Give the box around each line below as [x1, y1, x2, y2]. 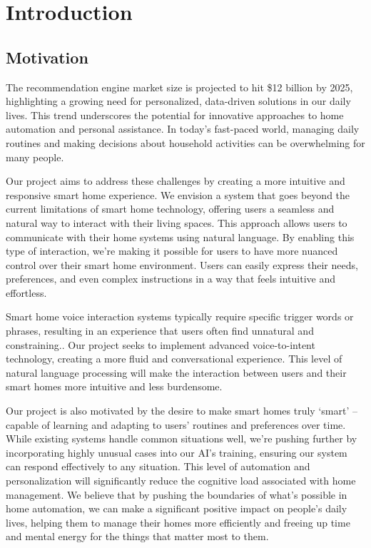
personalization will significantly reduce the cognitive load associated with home [6, 473, 356, 488]
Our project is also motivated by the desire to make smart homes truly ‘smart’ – [6, 403, 357, 418]
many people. [6, 149, 64, 164]
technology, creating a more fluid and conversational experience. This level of [6, 351, 342, 366]
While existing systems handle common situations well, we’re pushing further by [6, 431, 357, 446]
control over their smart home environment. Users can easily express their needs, [6, 257, 358, 272]
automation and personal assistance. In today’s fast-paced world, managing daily [6, 121, 360, 136]
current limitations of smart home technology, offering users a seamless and [6, 201, 335, 216]
